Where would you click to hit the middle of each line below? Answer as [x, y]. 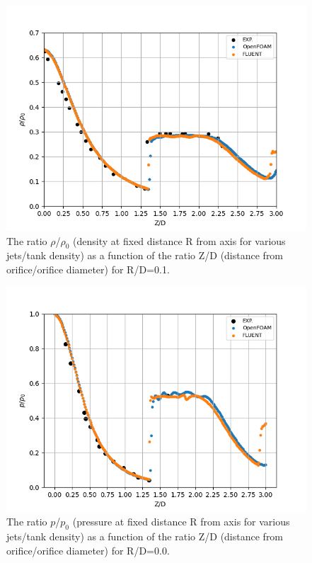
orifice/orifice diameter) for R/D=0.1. [88, 269]
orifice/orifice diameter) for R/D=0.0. [88, 550]
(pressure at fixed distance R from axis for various [181, 522]
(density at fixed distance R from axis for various [179, 240]
